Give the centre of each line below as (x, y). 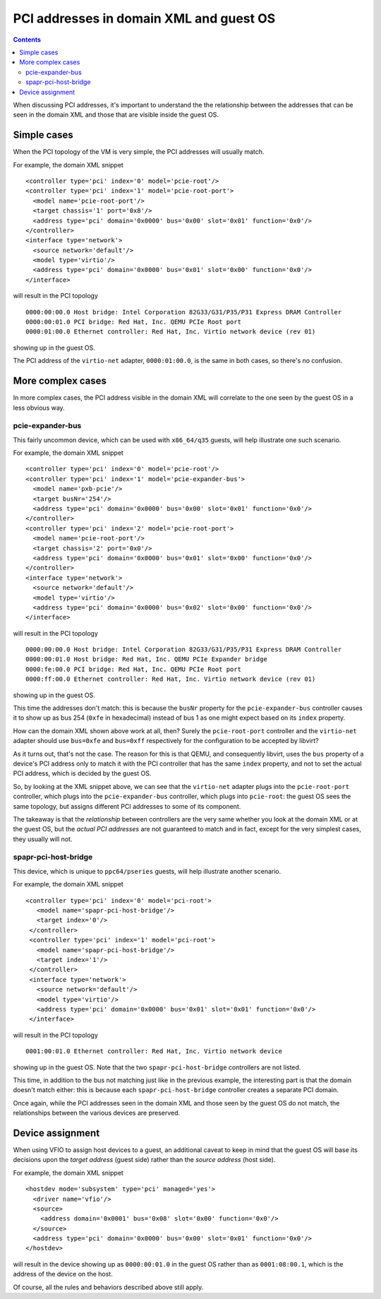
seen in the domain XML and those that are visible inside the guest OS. (116, 115)
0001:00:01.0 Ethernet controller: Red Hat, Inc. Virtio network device (154, 1051)
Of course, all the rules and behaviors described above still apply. (108, 1287)
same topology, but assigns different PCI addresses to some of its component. (127, 806)
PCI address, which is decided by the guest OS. (82, 773)
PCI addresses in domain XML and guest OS (144, 18)
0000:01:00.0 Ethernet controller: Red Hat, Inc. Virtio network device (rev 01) (171, 332)
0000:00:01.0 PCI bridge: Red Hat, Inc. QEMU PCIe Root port (133, 322)
